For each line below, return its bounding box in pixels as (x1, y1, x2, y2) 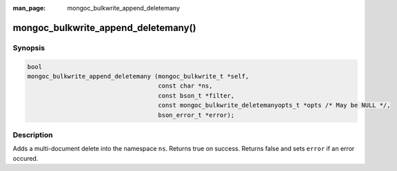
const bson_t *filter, (158, 92, 235, 99)
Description (12, 130, 53, 139)
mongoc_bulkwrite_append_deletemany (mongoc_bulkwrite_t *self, (27, 72, 250, 80)
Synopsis (12, 43, 45, 52)
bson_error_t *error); (158, 111, 235, 119)
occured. (12, 154, 39, 162)
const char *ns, (158, 82, 213, 90)
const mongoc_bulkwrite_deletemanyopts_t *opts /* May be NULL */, (158, 101, 391, 110)
